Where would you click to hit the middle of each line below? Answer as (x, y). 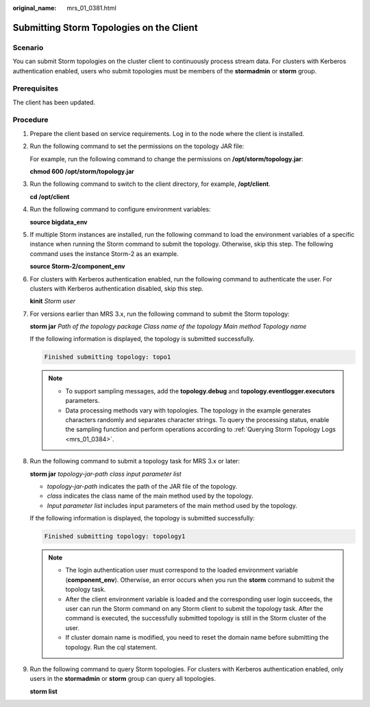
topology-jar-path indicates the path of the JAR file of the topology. (142, 486)
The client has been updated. (54, 102)
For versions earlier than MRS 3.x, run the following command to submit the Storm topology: (160, 314)
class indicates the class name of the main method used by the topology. (150, 496)
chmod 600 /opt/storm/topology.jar (82, 171)
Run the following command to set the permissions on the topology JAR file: (137, 146)
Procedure (30, 120)
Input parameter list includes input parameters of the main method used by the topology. (172, 505)
